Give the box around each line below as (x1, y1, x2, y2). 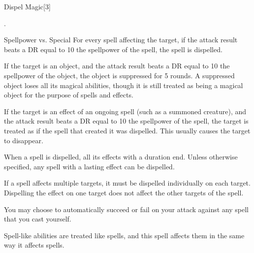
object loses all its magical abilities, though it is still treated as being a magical (4, 80, 243, 90)
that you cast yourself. (4, 214, 71, 224)
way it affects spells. (4, 240, 64, 250)
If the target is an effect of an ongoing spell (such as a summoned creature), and (4, 106, 247, 116)
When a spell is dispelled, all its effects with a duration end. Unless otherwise (4, 152, 238, 162)
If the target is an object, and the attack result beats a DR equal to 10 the (4, 61, 230, 71)
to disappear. (4, 135, 43, 145)
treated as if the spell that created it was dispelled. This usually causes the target (4, 125, 251, 135)
